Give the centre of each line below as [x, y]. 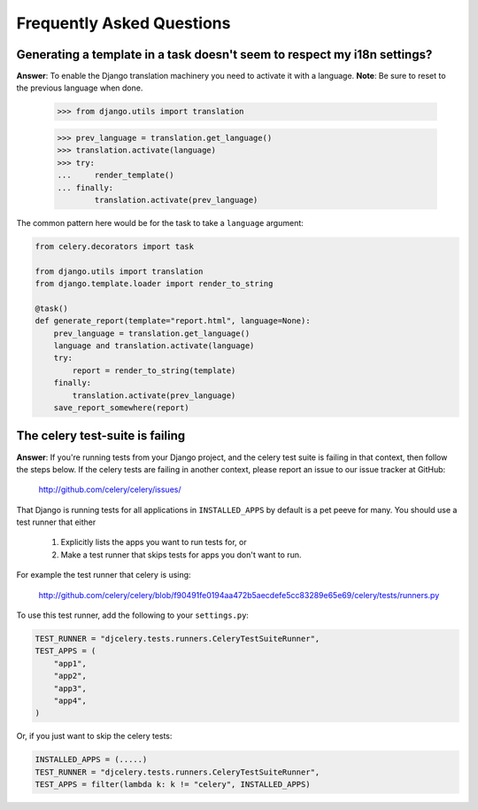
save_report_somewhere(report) [121, 408]
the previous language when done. [80, 88]
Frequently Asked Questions [123, 23]
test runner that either [56, 522]
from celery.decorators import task [115, 246]
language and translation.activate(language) [154, 346]
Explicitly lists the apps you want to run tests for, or [154, 542]
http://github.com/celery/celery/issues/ [110, 490]
